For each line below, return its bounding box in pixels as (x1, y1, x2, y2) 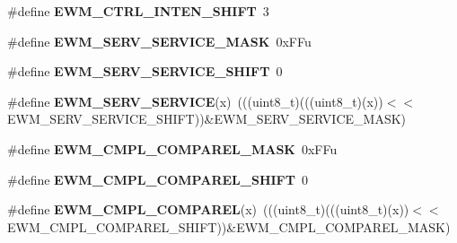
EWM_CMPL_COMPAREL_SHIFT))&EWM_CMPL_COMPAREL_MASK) (7, 217, 451, 236)
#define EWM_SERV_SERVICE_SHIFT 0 (7, 62, 283, 81)
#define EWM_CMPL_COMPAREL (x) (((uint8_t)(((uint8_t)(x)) (7, 200, 409, 219)
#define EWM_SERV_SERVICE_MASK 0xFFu (7, 31, 312, 50)
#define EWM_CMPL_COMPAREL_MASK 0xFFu (7, 139, 338, 158)
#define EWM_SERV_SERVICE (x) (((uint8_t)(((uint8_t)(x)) (7, 91, 383, 110)
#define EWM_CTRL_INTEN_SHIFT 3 (7, 2, 269, 20)
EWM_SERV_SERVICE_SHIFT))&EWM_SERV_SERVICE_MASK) (7, 109, 407, 128)
